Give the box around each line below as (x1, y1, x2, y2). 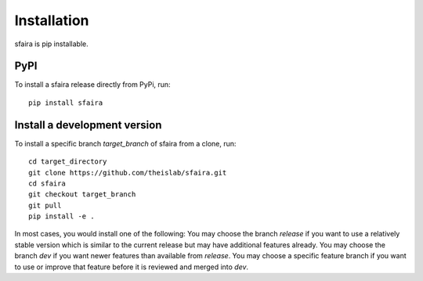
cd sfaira (28, 178, 66, 188)
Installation (14, 12, 89, 29)
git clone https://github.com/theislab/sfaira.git (28, 168, 227, 177)
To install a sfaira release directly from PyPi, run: (14, 80, 172, 89)
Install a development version (14, 118, 162, 131)
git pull (28, 200, 62, 210)
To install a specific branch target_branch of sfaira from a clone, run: (14, 139, 237, 148)
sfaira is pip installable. (14, 39, 89, 49)
